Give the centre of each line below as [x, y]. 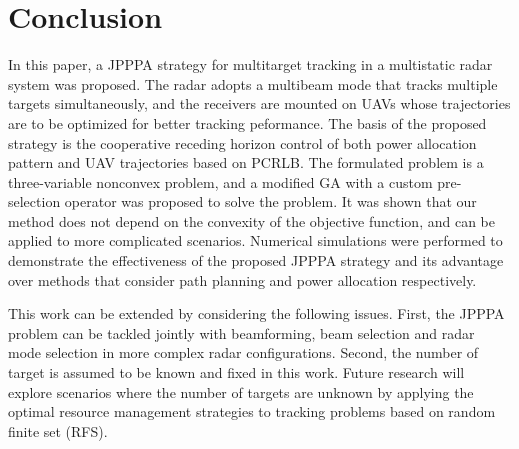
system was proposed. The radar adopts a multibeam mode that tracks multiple [253, 83]
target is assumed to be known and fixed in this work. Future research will [236, 372]
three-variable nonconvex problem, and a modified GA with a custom [220, 181]
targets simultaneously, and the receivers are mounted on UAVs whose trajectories [259, 103]
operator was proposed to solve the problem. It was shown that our [270, 201]
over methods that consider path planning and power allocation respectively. [242, 279]
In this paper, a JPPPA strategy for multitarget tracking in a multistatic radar [250, 64]
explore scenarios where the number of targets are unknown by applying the [241, 391]
